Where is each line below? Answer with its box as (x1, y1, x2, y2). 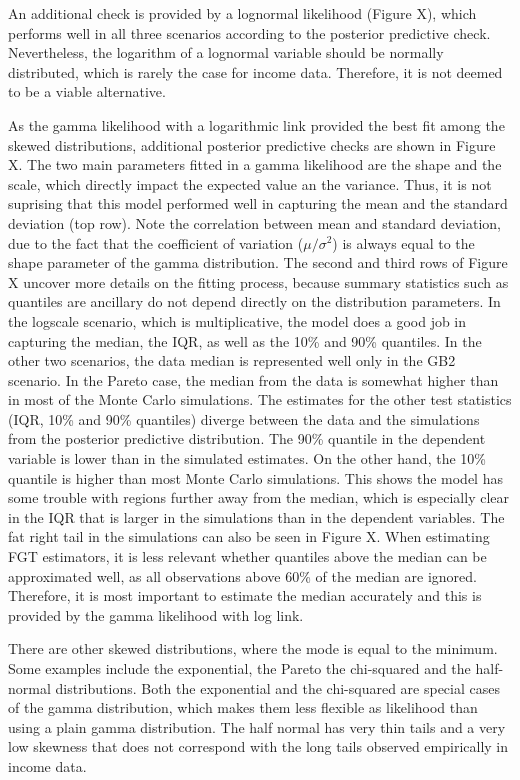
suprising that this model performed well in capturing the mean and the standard (8, 193, 508, 214)
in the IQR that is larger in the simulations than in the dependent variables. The (8, 506, 505, 527)
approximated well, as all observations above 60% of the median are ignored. (8, 565, 477, 586)
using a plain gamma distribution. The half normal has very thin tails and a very (8, 716, 506, 737)
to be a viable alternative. (8, 81, 166, 102)
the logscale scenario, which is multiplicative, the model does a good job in (8, 310, 467, 331)
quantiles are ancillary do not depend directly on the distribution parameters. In (8, 291, 501, 312)
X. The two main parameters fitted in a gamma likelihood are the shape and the (8, 154, 502, 175)
